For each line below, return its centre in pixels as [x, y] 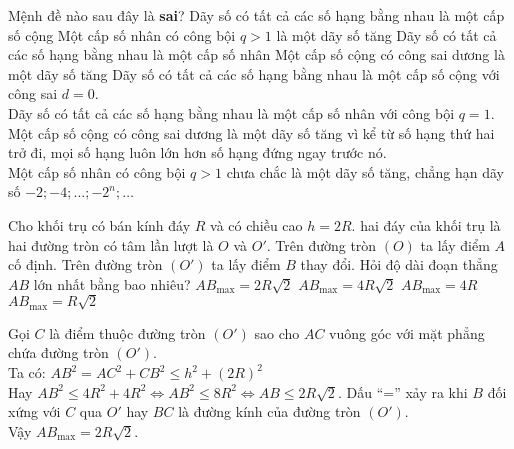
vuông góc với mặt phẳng [407, 332]
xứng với [34, 411]
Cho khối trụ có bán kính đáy [99, 224]
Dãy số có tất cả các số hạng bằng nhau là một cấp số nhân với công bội [231, 112]
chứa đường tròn [58, 352]
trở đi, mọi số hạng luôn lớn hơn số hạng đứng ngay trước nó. [197, 152]
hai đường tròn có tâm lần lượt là [111, 244]
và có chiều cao [256, 224]
